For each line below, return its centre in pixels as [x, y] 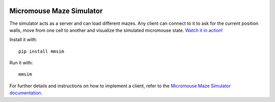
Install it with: [23, 40]
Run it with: [21, 63]
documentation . [26, 93]
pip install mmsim [42, 51]
